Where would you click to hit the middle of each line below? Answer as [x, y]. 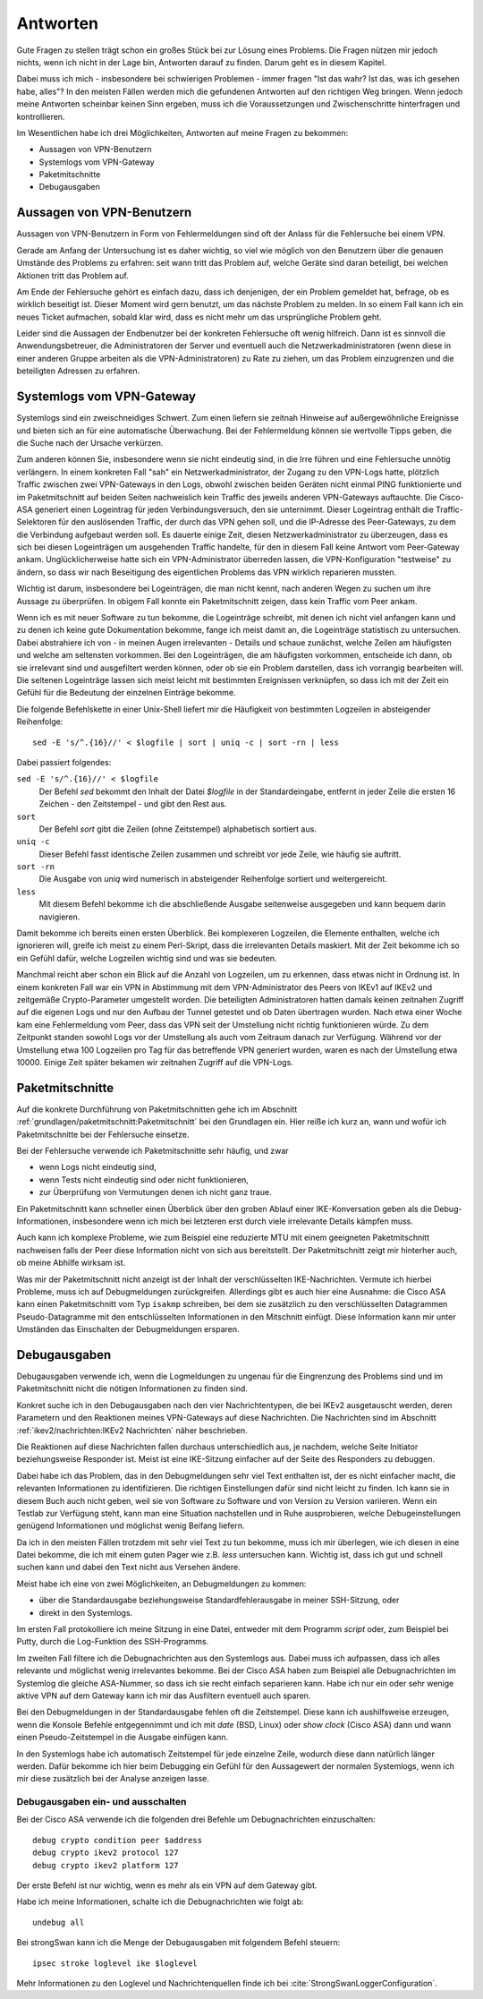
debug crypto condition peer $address [118, 1840]
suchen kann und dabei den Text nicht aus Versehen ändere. [128, 1568]
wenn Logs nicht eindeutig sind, [97, 1167]
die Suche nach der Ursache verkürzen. [90, 442]
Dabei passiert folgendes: [64, 762]
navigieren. [59, 917]
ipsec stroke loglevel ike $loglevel [115, 1963]
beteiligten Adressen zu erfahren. [78, 371]
